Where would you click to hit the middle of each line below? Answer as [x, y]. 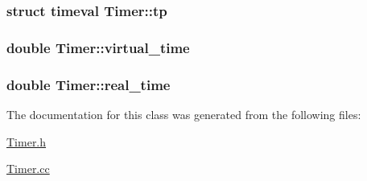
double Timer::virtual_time [98, 47]
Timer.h [27, 141]
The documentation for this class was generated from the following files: [184, 114]
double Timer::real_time [89, 84]
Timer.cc [28, 169]
